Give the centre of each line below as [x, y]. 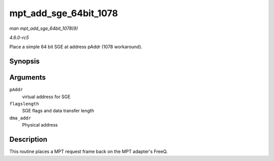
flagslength [24, 104]
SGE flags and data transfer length [58, 111]
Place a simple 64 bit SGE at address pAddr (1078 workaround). [76, 47]
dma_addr [20, 118]
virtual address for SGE [46, 97]
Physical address [40, 125]
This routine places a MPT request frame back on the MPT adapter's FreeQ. [89, 151]
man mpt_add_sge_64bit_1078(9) [44, 28]
